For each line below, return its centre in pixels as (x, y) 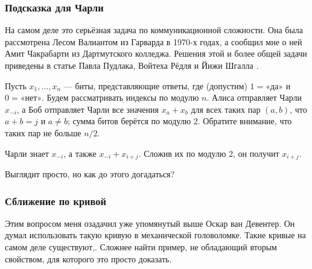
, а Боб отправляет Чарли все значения (88, 109)
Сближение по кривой (56, 201)
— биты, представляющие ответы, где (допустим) (155, 85)
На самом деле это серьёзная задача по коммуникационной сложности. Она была (154, 30)
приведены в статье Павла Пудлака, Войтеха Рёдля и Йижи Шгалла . (132, 65)
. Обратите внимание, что (245, 121)
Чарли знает (27, 153)
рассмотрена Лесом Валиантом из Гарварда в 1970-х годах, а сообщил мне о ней (154, 41)
